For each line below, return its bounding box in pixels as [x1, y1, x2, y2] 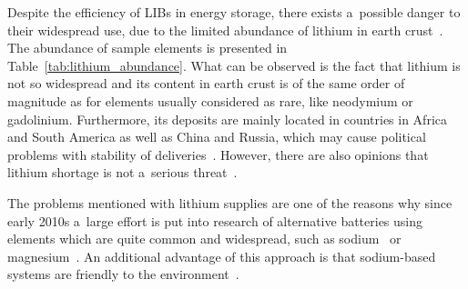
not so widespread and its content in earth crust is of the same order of [7, 74, 405, 93]
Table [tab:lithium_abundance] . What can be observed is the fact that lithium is [7, 55, 461, 75]
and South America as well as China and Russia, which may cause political [7, 127, 426, 146]
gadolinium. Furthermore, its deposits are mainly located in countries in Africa [7, 109, 447, 128]
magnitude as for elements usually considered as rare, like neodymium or [7, 91, 413, 110]
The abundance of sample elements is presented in [7, 38, 288, 57]
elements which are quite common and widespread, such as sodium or [7, 229, 402, 248]
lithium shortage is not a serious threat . [7, 163, 238, 182]
